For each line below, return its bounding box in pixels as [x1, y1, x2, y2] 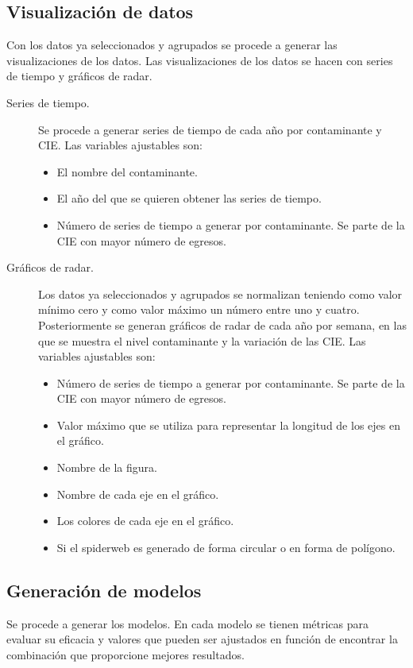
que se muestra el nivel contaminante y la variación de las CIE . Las [38, 332, 366, 349]
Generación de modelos [6, 577, 202, 602]
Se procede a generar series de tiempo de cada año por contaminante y [38, 121, 382, 137]
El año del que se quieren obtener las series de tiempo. [56, 190, 322, 207]
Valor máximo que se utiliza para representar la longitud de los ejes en [56, 416, 400, 433]
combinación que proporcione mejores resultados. [6, 646, 245, 662]
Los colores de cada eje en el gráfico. [56, 512, 234, 529]
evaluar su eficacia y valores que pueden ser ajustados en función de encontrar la [6, 631, 398, 647]
